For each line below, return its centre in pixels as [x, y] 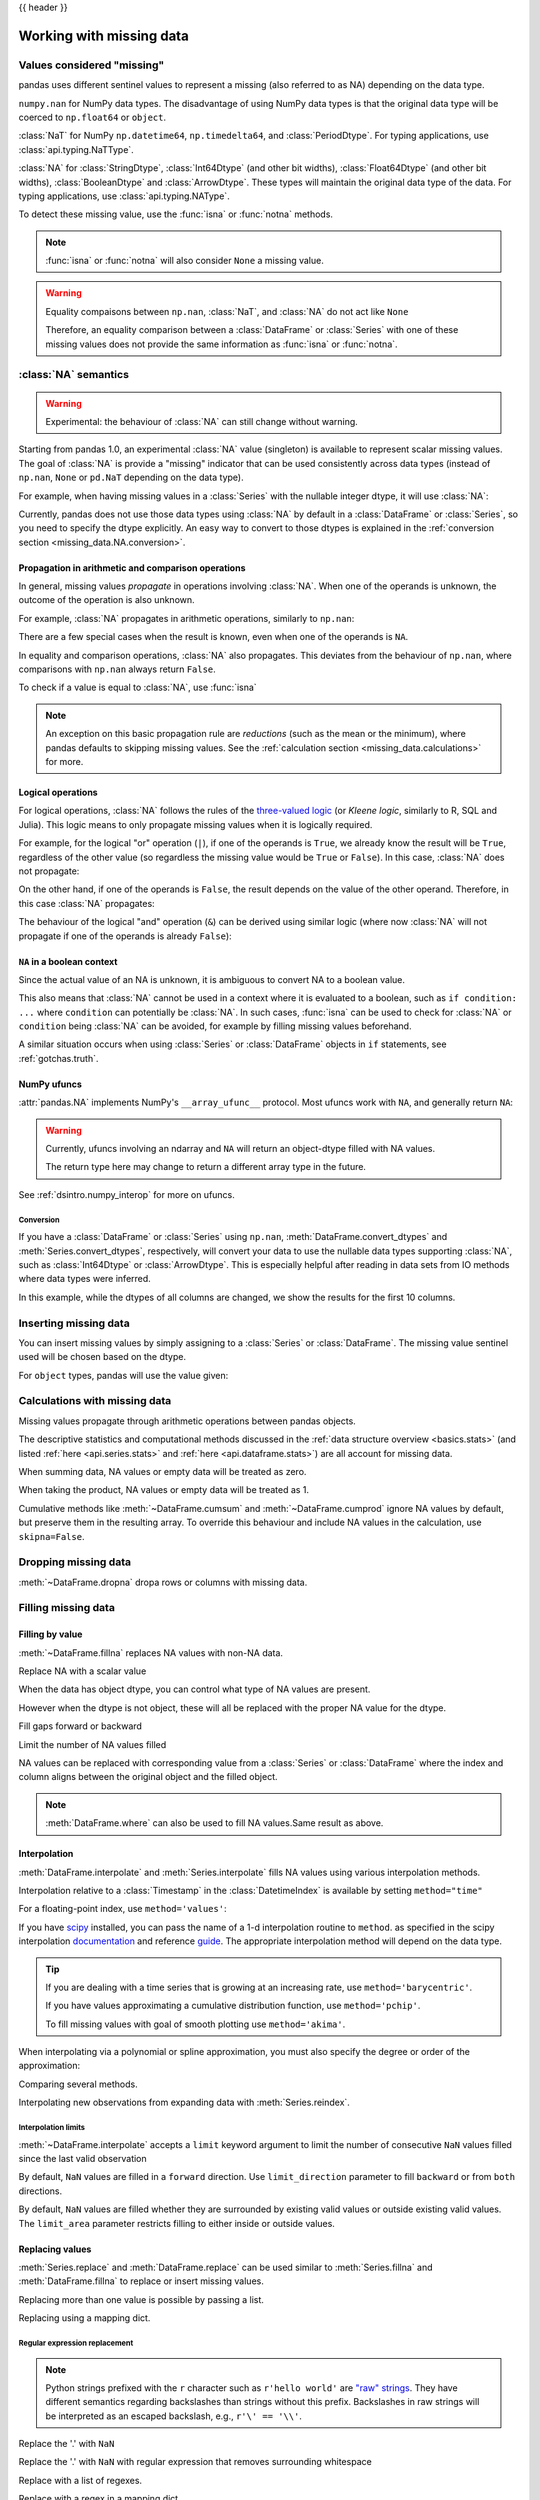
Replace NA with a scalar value [82, 1671]
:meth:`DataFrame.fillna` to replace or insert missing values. [141, 2281]
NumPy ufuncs [50, 1084]
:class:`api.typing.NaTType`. [76, 149]
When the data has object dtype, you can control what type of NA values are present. [194, 1689]
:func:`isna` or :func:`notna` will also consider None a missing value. [184, 261]
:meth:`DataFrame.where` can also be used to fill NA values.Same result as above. [214, 1823]
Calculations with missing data [95, 1401]
